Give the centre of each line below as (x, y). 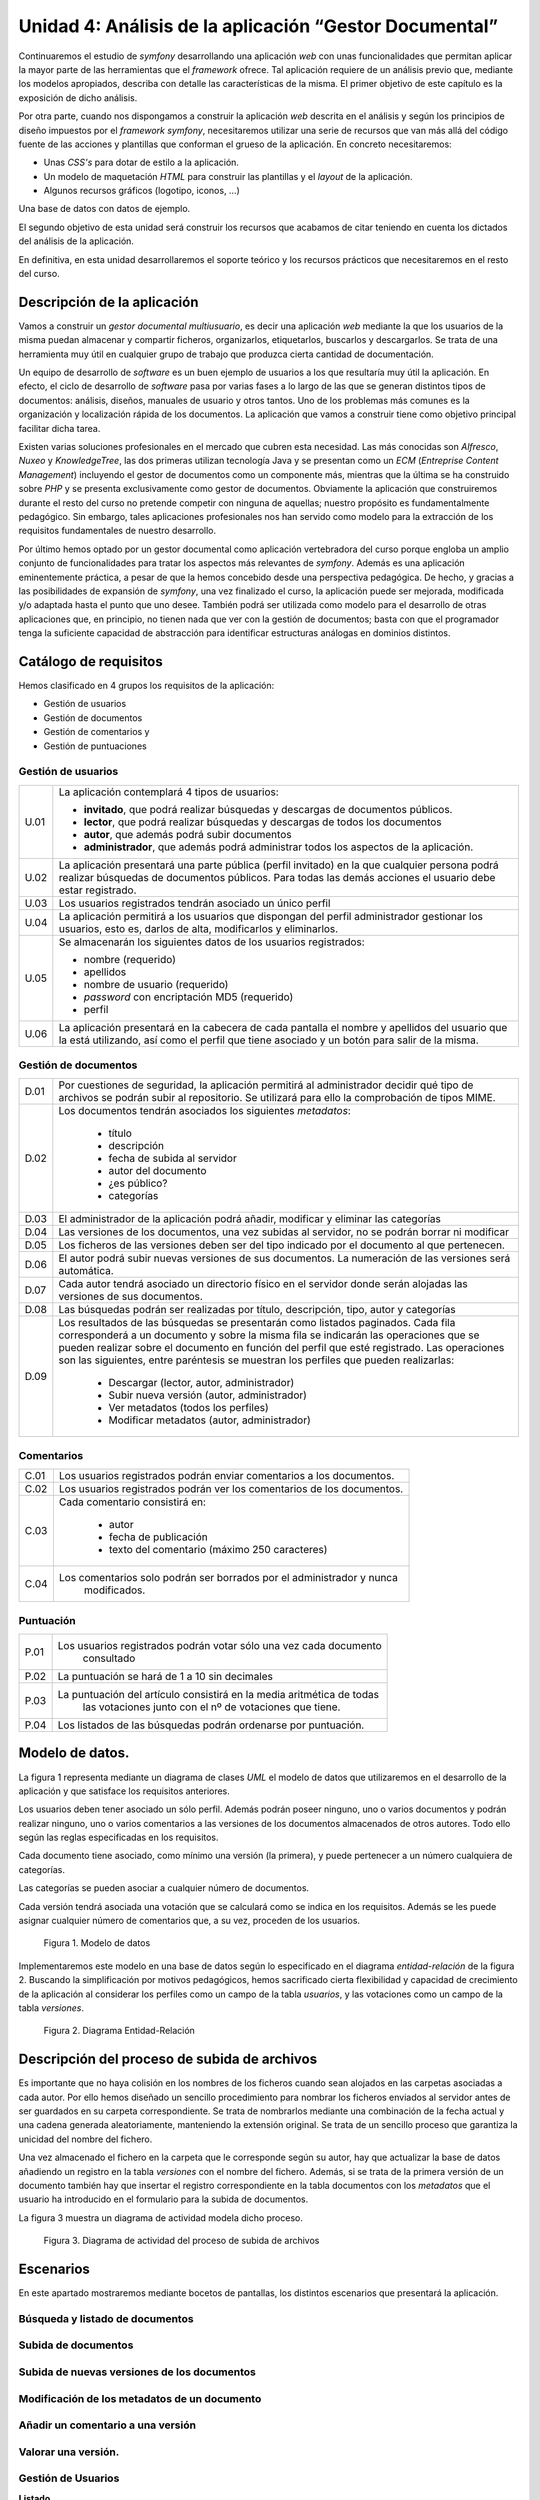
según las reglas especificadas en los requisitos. (118, 1837)
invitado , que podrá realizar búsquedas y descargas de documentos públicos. (268, 809)
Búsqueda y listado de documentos (106, 2318)
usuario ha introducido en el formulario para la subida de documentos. (163, 2199)
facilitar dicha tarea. (59, 428)
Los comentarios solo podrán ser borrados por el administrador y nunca (228, 1578)
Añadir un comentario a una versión (107, 2425)
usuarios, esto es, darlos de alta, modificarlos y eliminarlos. (198, 928)
